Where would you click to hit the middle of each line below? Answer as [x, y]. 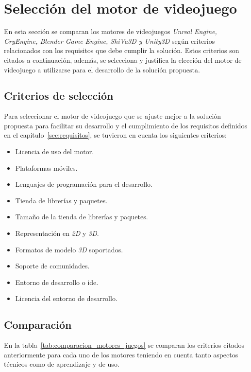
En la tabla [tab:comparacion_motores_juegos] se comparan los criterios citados [124, 345]
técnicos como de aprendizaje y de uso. [62, 364]
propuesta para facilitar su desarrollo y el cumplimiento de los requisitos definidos [125, 125]
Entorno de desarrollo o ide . [57, 282]
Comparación [38, 325]
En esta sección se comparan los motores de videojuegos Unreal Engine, [110, 31]
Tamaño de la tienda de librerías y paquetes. [82, 217]
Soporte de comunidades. [52, 266]
